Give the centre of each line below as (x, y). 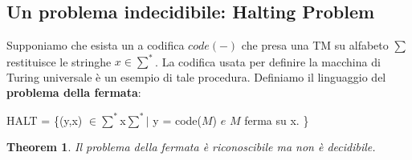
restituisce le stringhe (59, 61)
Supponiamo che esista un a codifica (96, 45)
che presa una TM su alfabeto (315, 45)
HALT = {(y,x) (45, 120)
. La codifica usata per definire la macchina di (268, 61)
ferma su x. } (277, 120)
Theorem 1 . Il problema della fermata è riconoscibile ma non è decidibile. (191, 147)
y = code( (177, 120)
